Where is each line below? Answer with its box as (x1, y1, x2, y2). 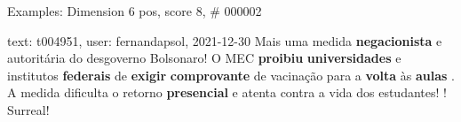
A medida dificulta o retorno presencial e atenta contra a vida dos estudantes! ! (7, 83, 447, 102)
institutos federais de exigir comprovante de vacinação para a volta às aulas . (7, 65, 455, 84)
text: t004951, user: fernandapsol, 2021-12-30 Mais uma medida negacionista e (7, 31, 442, 50)
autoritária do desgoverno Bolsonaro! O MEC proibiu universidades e (7, 49, 401, 67)
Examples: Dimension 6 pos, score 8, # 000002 (7, 2, 262, 19)
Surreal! (7, 100, 50, 118)
